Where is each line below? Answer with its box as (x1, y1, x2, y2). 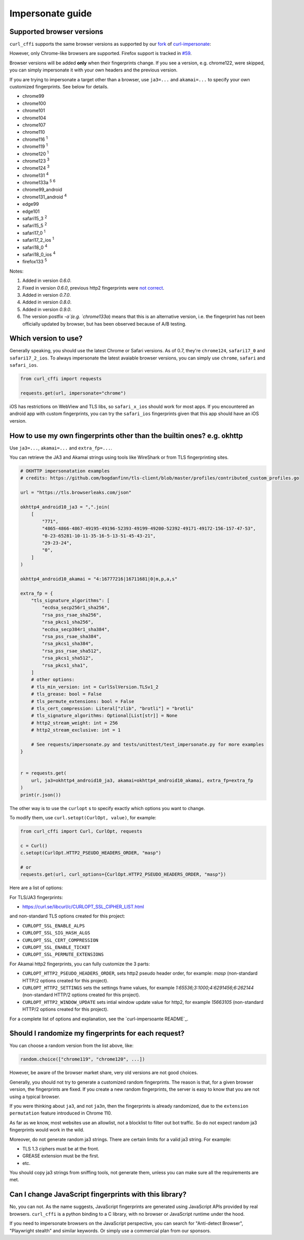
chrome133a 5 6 (22, 178, 56, 186)
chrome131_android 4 (22, 193, 67, 200)
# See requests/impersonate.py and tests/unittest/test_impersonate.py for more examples (31, 741, 264, 747)
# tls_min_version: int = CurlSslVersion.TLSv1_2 (31, 684, 159, 690)
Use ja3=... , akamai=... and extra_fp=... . (9, 445, 112, 451)
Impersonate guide (9, 8, 92, 19)
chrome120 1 (22, 150, 49, 157)
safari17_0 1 (22, 229, 46, 236)
